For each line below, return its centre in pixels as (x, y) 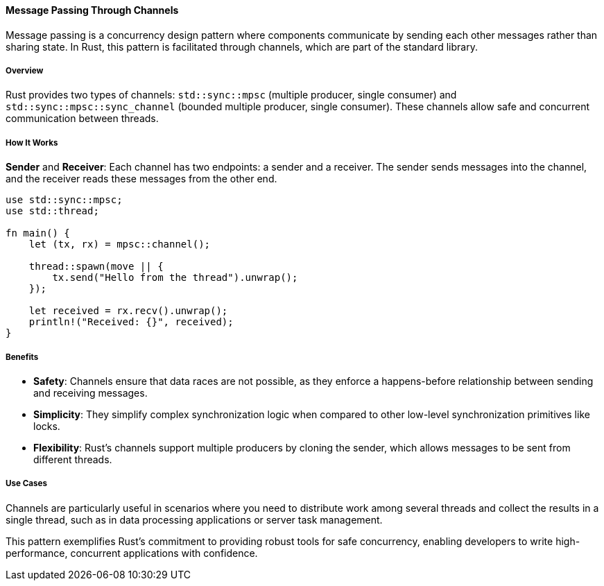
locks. (47, 426)
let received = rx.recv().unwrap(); (128, 311)
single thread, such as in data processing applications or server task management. (194, 519)
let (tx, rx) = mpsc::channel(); (120, 244)
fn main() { (38, 233)
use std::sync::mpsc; (64, 200)
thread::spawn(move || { (96, 267)
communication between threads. (82, 119)
